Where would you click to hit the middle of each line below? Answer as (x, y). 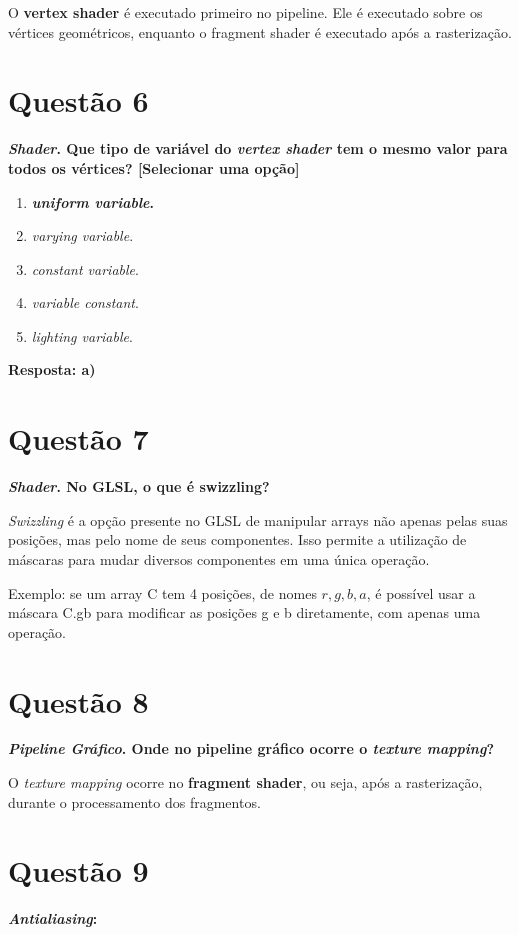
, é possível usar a (421, 592)
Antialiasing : (53, 918)
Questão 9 (78, 870)
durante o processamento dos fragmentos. (134, 801)
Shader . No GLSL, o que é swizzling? (139, 486)
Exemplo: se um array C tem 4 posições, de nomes (162, 592)
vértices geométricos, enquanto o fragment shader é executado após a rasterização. (260, 31)
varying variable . (82, 235)
